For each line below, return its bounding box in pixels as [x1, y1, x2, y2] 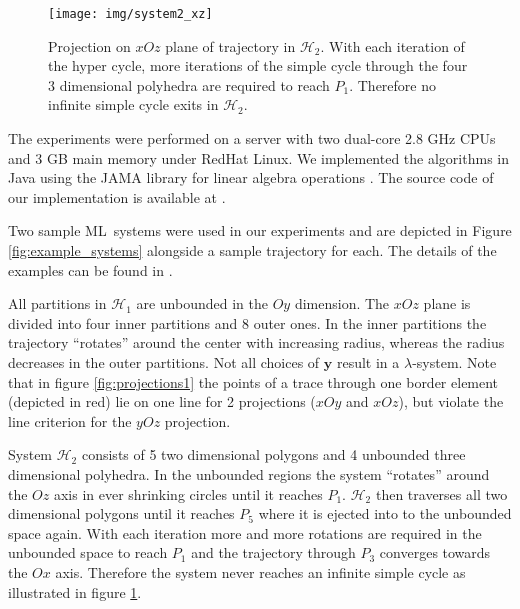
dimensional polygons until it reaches [8, 503, 235, 524]
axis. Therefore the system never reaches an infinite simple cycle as [55, 561, 466, 582]
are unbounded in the [136, 293, 268, 314]
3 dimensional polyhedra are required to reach [48, 74, 330, 95]
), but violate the [398, 391, 504, 412]
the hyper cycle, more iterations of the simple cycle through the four [48, 55, 468, 76]
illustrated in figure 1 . [8, 581, 142, 602]
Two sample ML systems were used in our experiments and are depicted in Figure [8, 220, 512, 241]
